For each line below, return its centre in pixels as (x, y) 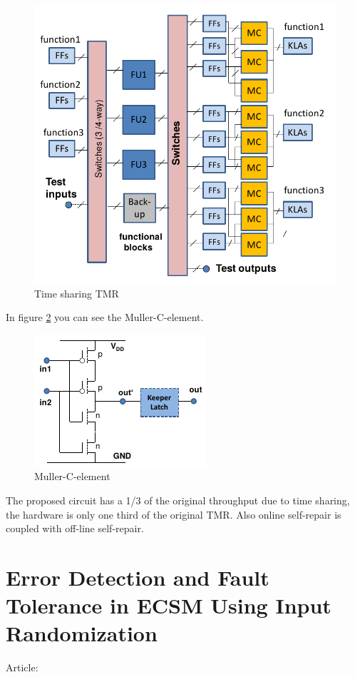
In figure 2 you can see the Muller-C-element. (105, 317)
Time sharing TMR (77, 293)
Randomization (82, 633)
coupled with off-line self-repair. (75, 528)
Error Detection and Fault (138, 577)
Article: (22, 667)
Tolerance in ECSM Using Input (169, 605)
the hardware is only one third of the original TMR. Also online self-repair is (174, 514)
